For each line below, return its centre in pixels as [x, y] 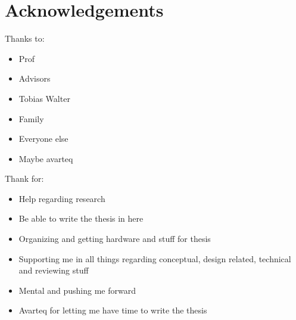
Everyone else [43, 139]
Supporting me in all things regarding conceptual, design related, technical [155, 258]
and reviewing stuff [54, 270]
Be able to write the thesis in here [81, 218]
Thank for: [24, 178]
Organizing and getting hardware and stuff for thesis [115, 239]
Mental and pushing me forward [77, 290]
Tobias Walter [44, 98]
